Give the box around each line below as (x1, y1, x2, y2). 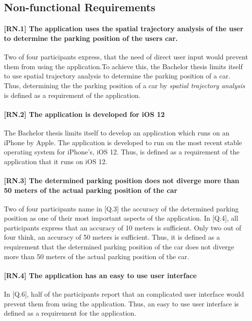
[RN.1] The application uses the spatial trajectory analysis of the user (4, 23, 244, 34)
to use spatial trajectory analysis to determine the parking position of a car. (4, 71, 231, 81)
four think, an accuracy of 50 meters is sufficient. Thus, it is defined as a (4, 232, 220, 242)
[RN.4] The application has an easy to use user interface (4, 270, 197, 280)
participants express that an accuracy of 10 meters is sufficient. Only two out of (4, 222, 241, 232)
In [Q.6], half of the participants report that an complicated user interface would (4, 289, 244, 299)
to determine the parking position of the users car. (4, 33, 178, 43)
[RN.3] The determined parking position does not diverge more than (4, 175, 239, 185)
